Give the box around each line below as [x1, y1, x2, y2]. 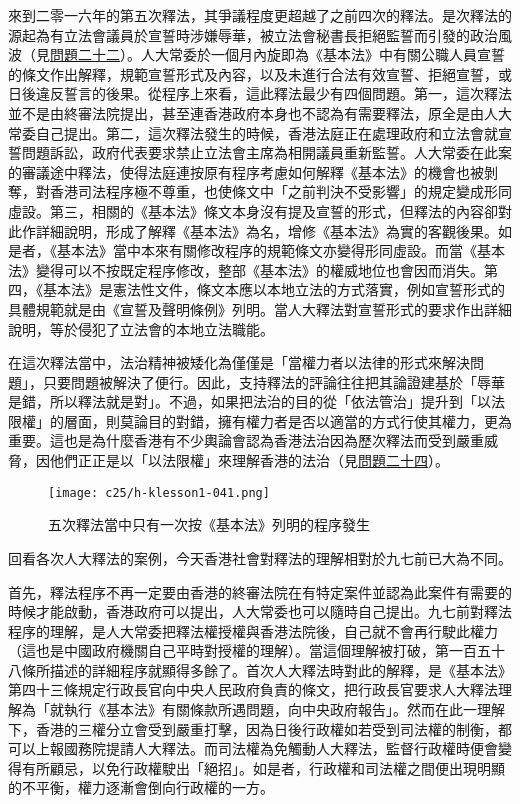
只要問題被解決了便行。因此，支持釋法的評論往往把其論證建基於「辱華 [42, 371, 505, 392]
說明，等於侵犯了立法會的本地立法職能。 [8, 318, 274, 339]
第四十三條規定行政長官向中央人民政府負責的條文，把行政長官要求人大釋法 [8, 679, 498, 700]
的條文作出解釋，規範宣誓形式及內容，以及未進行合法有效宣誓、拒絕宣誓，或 [8, 63, 512, 84]
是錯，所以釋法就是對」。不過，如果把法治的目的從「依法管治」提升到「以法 [8, 391, 505, 412]
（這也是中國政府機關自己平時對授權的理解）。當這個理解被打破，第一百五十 [8, 640, 505, 661]
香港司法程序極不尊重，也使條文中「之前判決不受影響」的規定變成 [49, 181, 484, 202]
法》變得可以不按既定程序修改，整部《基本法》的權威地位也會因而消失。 [8, 259, 484, 280]
